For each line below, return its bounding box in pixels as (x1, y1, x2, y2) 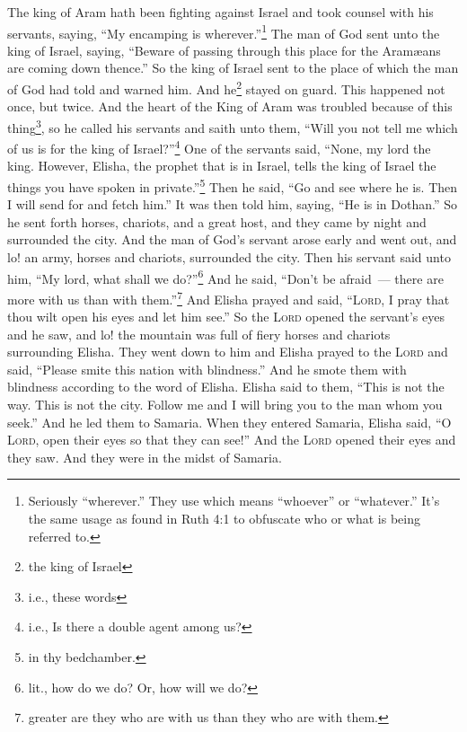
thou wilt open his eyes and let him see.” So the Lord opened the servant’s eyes (7, 307, 445, 326)
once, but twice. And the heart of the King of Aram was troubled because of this (7, 97, 453, 116)
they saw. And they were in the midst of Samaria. (7, 447, 282, 466)
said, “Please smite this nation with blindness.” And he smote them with (7, 359, 407, 378)
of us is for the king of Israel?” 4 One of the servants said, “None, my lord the (7, 137, 431, 157)
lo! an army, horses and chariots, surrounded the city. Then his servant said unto (7, 248, 451, 266)
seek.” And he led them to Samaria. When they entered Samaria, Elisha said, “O (7, 412, 452, 431)
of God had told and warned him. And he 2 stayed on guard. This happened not (7, 77, 445, 98)
